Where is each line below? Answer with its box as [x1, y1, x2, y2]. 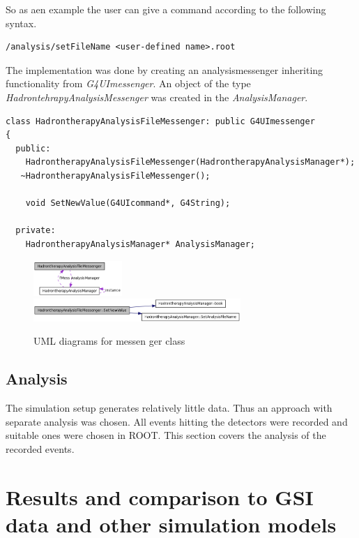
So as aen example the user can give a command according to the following [6, 2, 326, 16]
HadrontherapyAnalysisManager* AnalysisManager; [25, 239, 255, 249]
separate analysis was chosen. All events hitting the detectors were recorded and [6, 414, 348, 428]
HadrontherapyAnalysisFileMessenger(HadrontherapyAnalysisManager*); [25, 157, 356, 167]
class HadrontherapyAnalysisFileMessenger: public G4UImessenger [6, 116, 315, 126]
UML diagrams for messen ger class [33, 334, 185, 348]
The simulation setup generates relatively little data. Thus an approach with [6, 400, 333, 414]
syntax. [6, 15, 37, 30]
